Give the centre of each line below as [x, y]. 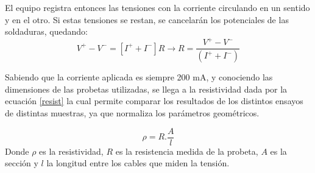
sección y [22, 163]
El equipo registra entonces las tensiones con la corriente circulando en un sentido [157, 7]
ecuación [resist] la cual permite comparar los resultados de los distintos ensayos [154, 101]
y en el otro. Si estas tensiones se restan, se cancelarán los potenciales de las [147, 19]
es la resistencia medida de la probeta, [187, 151]
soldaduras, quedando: [46, 31]
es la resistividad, [71, 151]
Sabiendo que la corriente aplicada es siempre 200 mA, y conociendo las [139, 77]
